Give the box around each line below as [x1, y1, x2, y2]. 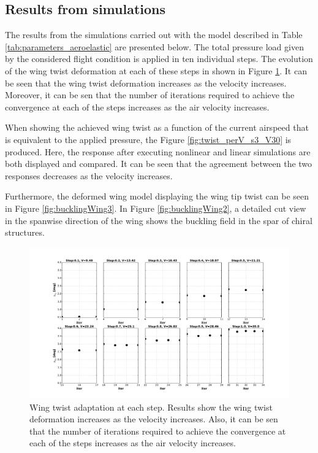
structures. [5, 226, 45, 239]
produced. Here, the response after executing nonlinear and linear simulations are [5, 145, 311, 158]
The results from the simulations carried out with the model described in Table [5, 28, 303, 41]
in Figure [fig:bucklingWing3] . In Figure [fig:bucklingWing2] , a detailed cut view [5, 201, 306, 214]
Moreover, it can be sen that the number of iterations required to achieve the [5, 88, 295, 101]
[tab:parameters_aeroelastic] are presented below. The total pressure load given [5, 40, 304, 53]
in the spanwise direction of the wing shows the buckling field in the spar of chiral [5, 214, 312, 226]
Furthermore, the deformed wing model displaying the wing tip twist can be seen [5, 190, 309, 203]
